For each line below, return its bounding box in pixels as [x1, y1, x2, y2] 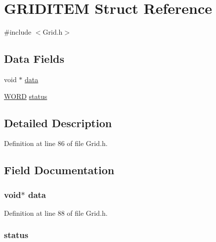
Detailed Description [4, 115, 112, 130]
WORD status [4, 91, 47, 101]
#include [4, 27, 32, 37]
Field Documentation [4, 162, 115, 178]
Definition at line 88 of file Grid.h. [4, 207, 108, 218]
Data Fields [4, 51, 65, 66]
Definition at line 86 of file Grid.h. [4, 138, 108, 148]
